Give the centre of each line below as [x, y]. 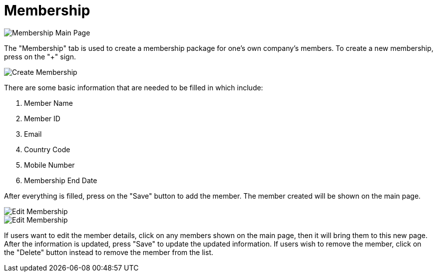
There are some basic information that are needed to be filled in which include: [134, 87]
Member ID [42, 118]
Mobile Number [49, 165]
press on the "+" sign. [40, 56]
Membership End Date [61, 180]
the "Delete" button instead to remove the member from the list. [109, 252]
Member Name [48, 103]
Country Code [47, 149]
